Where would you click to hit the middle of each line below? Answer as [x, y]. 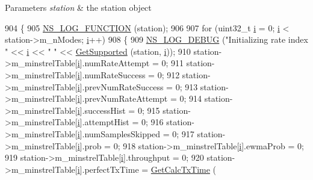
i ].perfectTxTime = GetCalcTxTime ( [147, 169]
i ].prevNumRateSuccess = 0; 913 [138, 86]
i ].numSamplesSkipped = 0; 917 [136, 133]
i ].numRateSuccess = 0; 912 [129, 74]
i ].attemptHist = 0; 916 [120, 122]
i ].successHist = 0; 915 [119, 110]
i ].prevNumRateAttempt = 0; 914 [140, 98]
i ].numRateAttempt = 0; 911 [131, 63]
